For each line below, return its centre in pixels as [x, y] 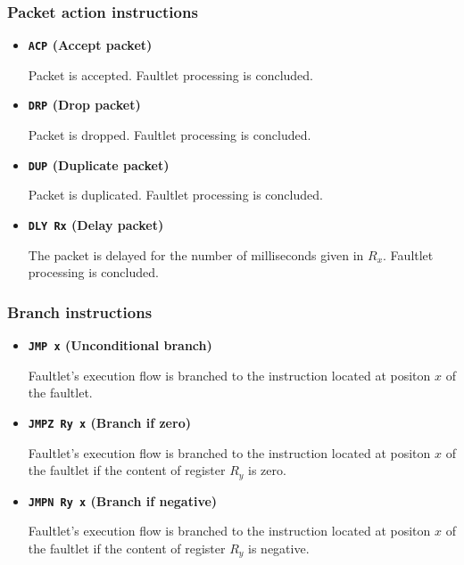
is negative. [279, 548]
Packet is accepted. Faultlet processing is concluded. [171, 74]
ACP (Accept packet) [90, 45]
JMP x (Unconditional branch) [120, 345]
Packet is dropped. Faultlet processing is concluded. [170, 135]
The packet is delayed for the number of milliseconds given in [196, 254]
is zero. [267, 470]
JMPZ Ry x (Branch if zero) [109, 422]
